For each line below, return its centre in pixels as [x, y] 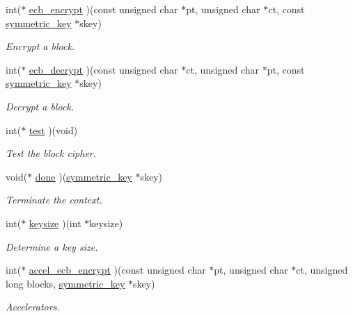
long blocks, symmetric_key [65, 283]
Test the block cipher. [51, 153]
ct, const [287, 9]
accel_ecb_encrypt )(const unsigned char [117, 270]
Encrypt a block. [40, 46]
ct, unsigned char [222, 69]
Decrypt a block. [40, 106]
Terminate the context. [54, 200]
